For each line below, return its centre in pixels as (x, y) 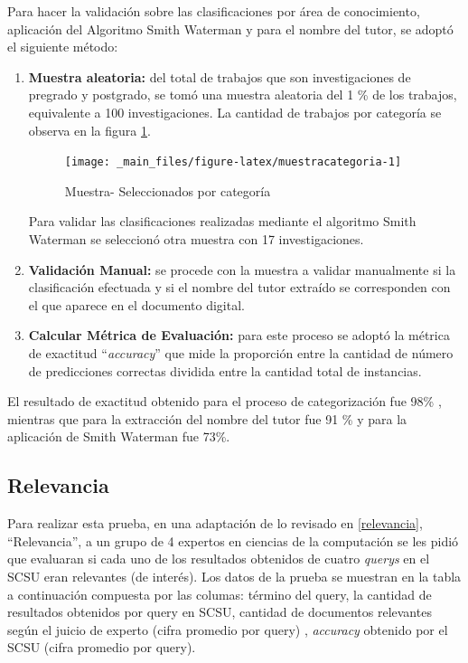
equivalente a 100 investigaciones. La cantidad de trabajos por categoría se (235, 112)
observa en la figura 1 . (89, 130)
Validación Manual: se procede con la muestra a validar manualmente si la (242, 269)
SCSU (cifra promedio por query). (102, 647)
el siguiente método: (63, 47)
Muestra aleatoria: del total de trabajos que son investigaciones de (220, 76)
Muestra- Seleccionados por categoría (168, 190)
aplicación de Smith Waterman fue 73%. (119, 436)
